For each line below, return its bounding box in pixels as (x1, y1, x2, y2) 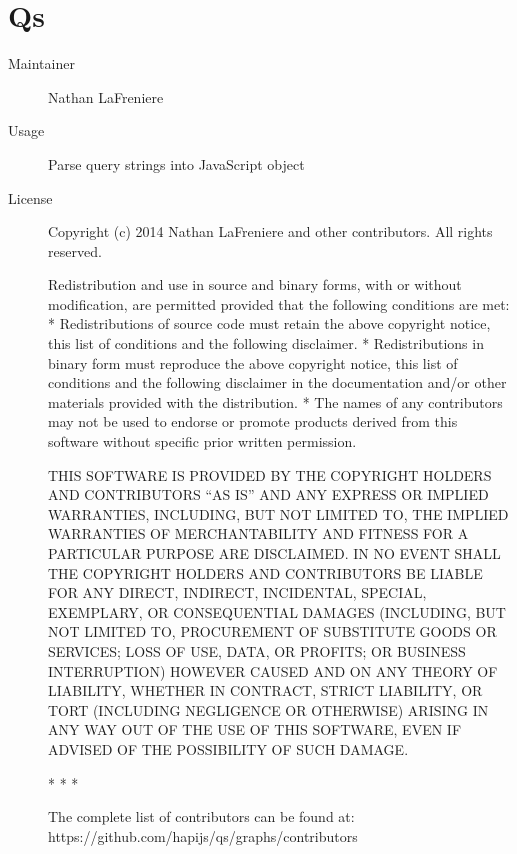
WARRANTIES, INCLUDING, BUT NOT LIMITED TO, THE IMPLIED (48, 503, 509, 524)
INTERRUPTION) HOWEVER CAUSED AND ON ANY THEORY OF (48, 660, 498, 681)
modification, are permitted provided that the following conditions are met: (48, 293, 510, 314)
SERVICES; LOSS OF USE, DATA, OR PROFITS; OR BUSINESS (48, 640, 466, 661)
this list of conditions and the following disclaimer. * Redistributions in (48, 333, 484, 354)
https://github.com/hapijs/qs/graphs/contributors (48, 825, 358, 846)
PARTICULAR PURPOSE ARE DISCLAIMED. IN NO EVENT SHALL (48, 543, 501, 563)
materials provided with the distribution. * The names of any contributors (48, 391, 503, 412)
